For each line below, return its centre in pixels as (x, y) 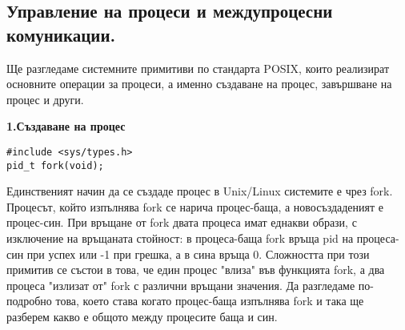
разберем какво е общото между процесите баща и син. (142, 317)
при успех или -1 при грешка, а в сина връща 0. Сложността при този (198, 254)
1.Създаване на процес (66, 126)
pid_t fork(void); (55, 165)
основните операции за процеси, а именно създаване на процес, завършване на (199, 84)
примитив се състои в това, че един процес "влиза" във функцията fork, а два (196, 270)
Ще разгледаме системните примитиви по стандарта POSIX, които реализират (198, 68)
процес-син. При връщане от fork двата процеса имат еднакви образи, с (182, 222)
